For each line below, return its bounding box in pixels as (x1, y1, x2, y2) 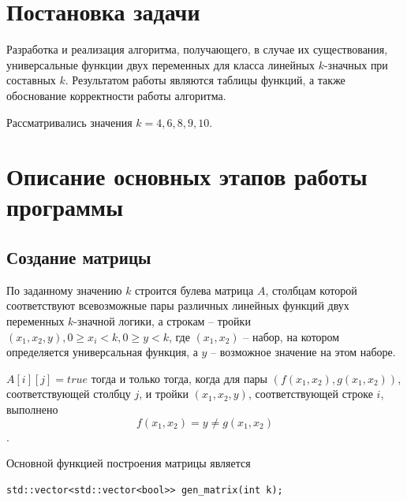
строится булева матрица (135, 281, 254, 298)
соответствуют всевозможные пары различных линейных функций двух (6, 297, 349, 314)
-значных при (323, 56, 388, 73)
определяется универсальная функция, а (6, 344, 198, 360)
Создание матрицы (6, 245, 151, 270)
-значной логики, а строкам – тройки (73, 313, 251, 329)
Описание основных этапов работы (6, 160, 368, 192)
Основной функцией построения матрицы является (6, 455, 251, 471)
